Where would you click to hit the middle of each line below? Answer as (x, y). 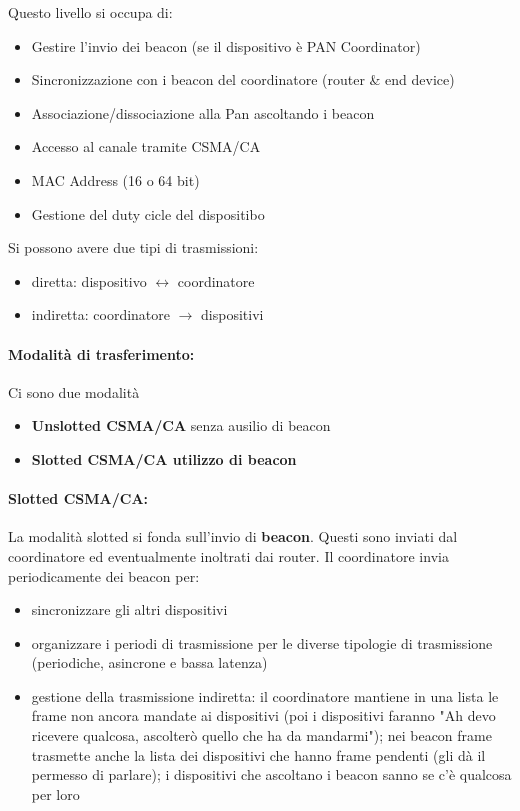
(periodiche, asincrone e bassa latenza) (149, 662)
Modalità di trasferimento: (101, 353)
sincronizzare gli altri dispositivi (129, 609)
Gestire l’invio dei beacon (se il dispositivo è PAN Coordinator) (226, 45)
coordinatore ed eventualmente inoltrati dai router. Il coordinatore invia (228, 555)
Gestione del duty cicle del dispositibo (148, 213)
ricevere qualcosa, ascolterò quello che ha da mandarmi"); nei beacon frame (261, 735)
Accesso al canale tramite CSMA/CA (146, 146)
